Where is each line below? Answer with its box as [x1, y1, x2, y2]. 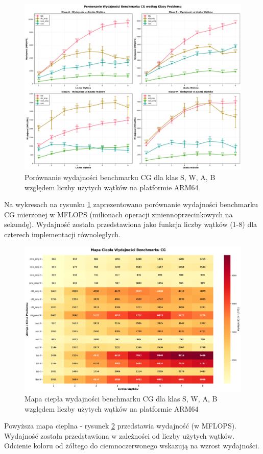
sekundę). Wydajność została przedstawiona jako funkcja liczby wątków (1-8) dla [4, 219, 257, 230]
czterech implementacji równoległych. [4, 229, 121, 240]
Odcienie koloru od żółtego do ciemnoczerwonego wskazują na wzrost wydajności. [4, 440, 259, 451]
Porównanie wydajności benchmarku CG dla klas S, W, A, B [25, 172, 216, 183]
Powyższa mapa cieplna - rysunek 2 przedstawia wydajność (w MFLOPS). [4, 420, 236, 431]
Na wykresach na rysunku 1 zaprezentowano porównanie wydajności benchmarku [4, 199, 258, 210]
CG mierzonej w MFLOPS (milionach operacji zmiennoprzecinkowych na [4, 209, 233, 219]
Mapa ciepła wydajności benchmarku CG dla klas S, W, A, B [25, 393, 218, 404]
